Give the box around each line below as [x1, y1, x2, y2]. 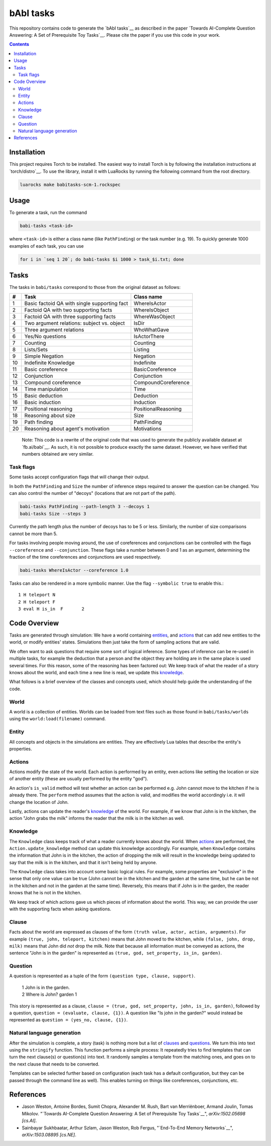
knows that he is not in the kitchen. [9, 890, 82, 896]
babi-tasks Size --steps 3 [20, 510, 86, 516]
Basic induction [24, 399, 61, 406]
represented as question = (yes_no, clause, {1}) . [9, 1017, 128, 1023]
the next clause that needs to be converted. [9, 1061, 100, 1067]
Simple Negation [24, 353, 64, 360]
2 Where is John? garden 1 [22, 991, 77, 997]
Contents [9, 41, 30, 47]
